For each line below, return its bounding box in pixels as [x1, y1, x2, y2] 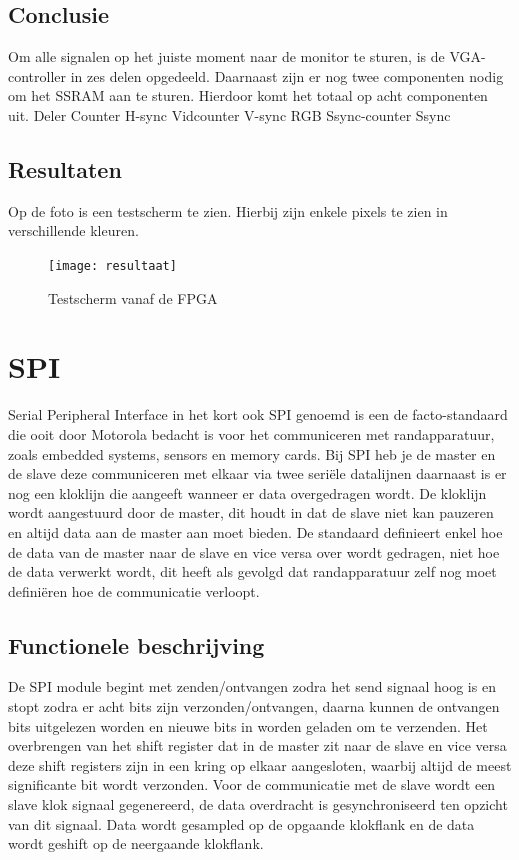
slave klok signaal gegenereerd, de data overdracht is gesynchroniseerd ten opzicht [8, 794, 508, 815]
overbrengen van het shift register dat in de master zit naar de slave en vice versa [8, 735, 507, 756]
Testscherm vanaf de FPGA [48, 287, 218, 308]
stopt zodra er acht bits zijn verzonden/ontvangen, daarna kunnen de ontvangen [8, 696, 500, 717]
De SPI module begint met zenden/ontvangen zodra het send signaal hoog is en [8, 676, 496, 697]
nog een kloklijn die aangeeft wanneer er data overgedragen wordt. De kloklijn [8, 482, 487, 503]
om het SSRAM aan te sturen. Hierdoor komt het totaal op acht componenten [8, 85, 488, 106]
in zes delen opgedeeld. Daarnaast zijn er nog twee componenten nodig [70, 65, 504, 86]
